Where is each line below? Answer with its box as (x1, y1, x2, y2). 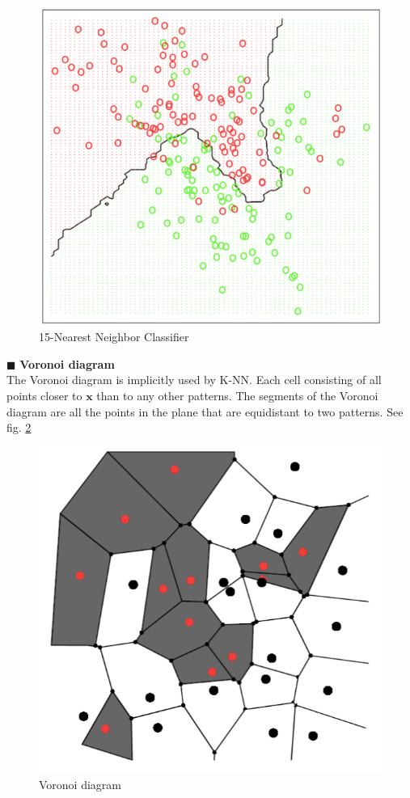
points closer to (6, 386, 82, 403)
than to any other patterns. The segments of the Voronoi (96, 386, 378, 403)
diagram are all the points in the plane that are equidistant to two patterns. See (6, 403, 404, 420)
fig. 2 (6, 419, 32, 436)
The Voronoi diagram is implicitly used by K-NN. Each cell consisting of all (6, 371, 382, 388)
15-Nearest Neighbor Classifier (39, 328, 189, 345)
